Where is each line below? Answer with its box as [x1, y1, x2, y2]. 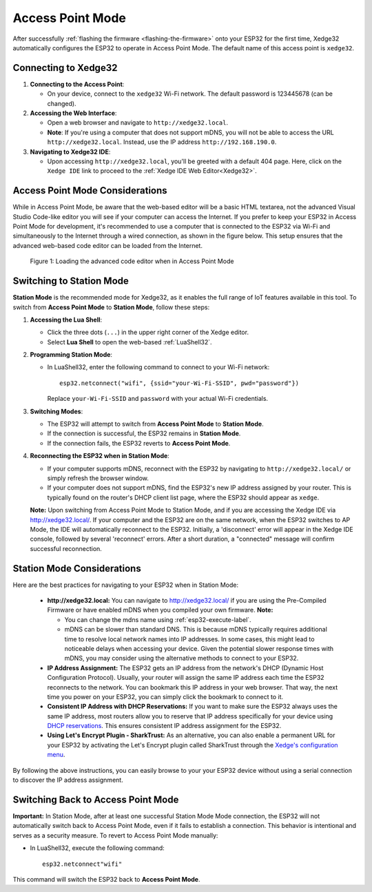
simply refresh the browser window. [47, 474, 149, 482]
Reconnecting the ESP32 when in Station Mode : [30, 452, 170, 460]
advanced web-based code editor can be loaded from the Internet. [12, 241, 203, 249]
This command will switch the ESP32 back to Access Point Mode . [12, 875, 200, 883]
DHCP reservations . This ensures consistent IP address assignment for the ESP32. [47, 722, 282, 730]
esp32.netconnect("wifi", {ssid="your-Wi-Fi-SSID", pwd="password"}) [59, 379, 300, 387]
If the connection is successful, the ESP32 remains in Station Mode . [47, 429, 241, 437]
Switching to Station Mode [12, 276, 129, 287]
